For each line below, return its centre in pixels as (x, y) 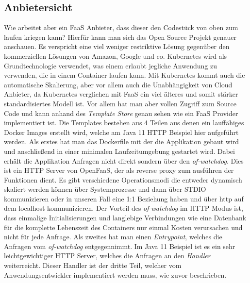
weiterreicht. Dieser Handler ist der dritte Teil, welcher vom (93, 265)
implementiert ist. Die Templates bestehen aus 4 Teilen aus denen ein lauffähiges (124, 123)
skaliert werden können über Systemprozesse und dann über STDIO (105, 189)
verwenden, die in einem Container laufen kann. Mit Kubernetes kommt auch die (125, 75)
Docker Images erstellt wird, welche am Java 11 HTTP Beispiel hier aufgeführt (121, 132)
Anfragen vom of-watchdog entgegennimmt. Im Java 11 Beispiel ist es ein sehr (120, 246)
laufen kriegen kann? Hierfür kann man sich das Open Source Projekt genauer (120, 37)
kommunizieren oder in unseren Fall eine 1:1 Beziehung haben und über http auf (124, 198)
